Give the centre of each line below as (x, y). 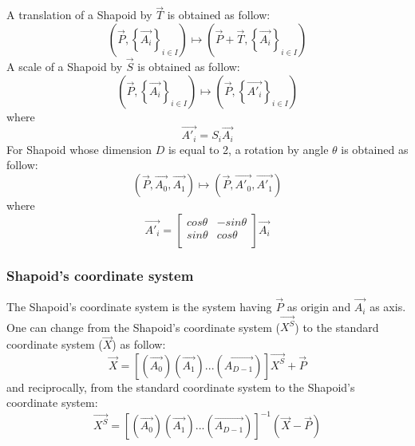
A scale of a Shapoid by (65, 67)
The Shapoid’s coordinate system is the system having (139, 307)
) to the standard (337, 327)
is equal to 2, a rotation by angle (248, 149)
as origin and (319, 307)
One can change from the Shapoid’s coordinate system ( (143, 327)
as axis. (388, 307)
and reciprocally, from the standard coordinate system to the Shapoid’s (181, 387)
